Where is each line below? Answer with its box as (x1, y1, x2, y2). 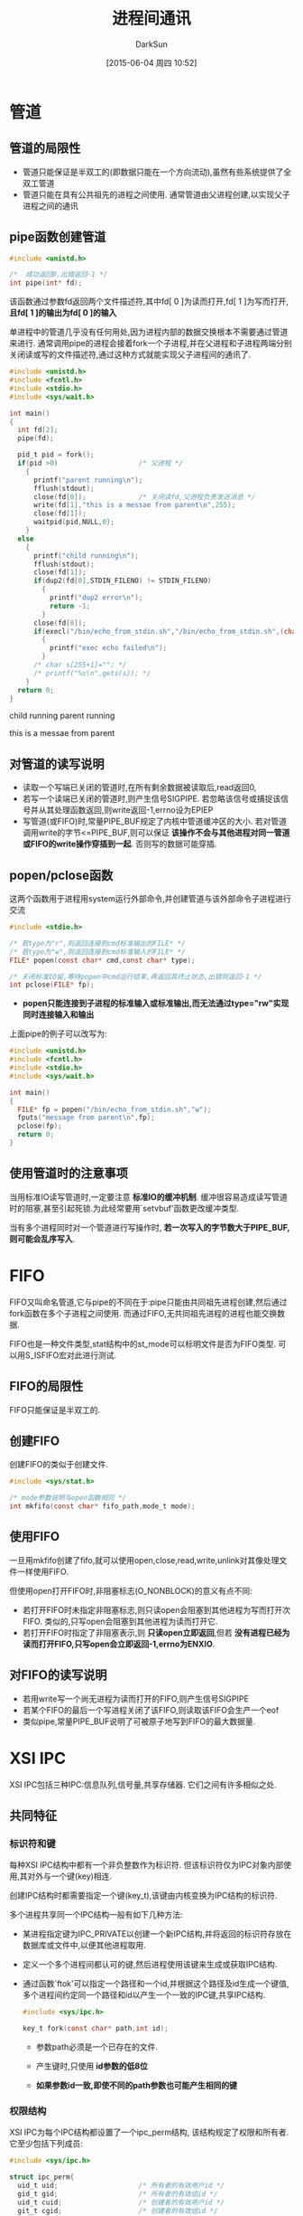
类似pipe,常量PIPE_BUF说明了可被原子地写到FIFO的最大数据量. (22, 1715, 256, 1727)
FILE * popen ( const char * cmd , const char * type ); (9, 956, 196, 965)
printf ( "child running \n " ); (32, 551, 140, 561)
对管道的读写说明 (9, 756, 105, 771)
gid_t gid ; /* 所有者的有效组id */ (17, 2189, 218, 2198)
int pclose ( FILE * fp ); (9, 980, 95, 990)
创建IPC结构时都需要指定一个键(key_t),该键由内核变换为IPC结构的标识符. (9, 1891, 278, 1901)
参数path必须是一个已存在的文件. (35, 2041, 159, 2052)
